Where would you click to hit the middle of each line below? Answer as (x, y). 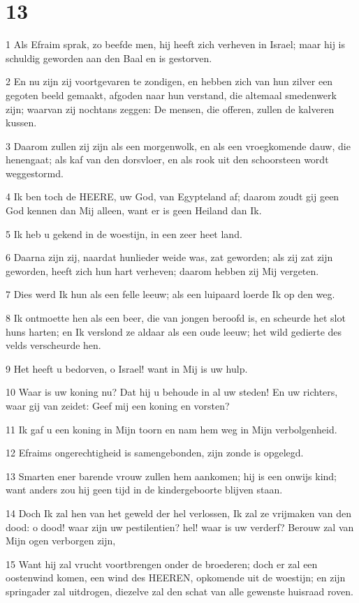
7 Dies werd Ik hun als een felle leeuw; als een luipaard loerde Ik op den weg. (170, 294)
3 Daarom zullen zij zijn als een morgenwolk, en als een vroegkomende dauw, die (178, 146)
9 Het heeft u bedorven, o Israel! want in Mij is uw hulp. (127, 368)
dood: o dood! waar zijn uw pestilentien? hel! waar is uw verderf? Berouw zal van (180, 527)
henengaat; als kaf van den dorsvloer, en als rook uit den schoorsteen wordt (167, 159)
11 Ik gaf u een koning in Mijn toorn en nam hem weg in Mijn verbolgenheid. (171, 429)
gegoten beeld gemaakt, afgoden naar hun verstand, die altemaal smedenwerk (171, 95)
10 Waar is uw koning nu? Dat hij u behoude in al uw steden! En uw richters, (172, 392)
